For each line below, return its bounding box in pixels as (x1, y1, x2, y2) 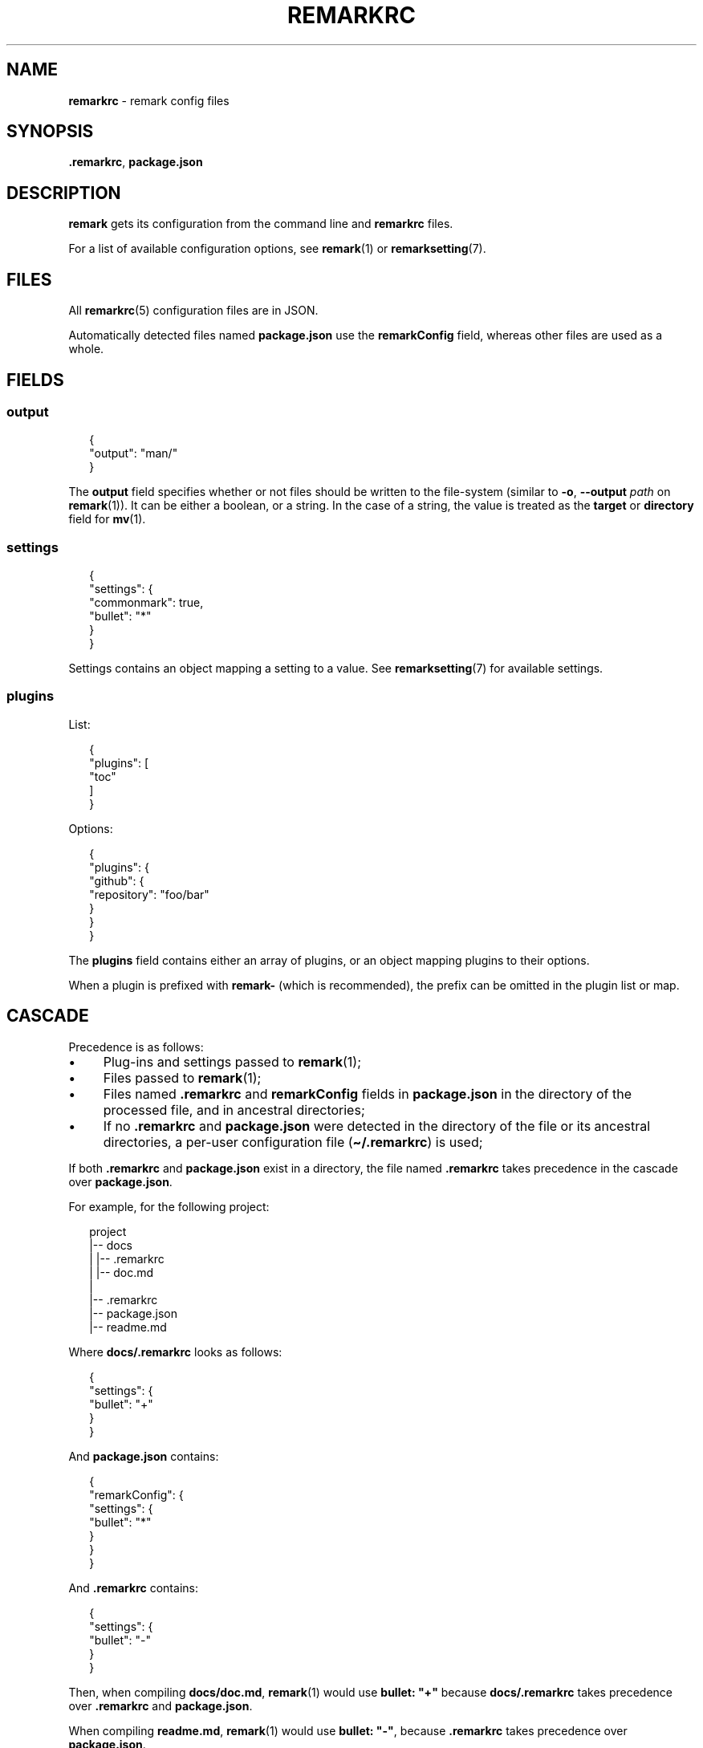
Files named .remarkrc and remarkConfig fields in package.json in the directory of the (103, 1085, 632, 1102)
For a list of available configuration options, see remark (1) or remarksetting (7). (68, 242, 486, 256)
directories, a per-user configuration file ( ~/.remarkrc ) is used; (103, 1133, 483, 1150)
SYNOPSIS (6, 121, 94, 142)
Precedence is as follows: (68, 1039, 204, 1054)
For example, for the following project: (68, 1199, 270, 1213)
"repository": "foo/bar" (89, 887, 209, 901)
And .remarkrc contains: (68, 1580, 198, 1595)
